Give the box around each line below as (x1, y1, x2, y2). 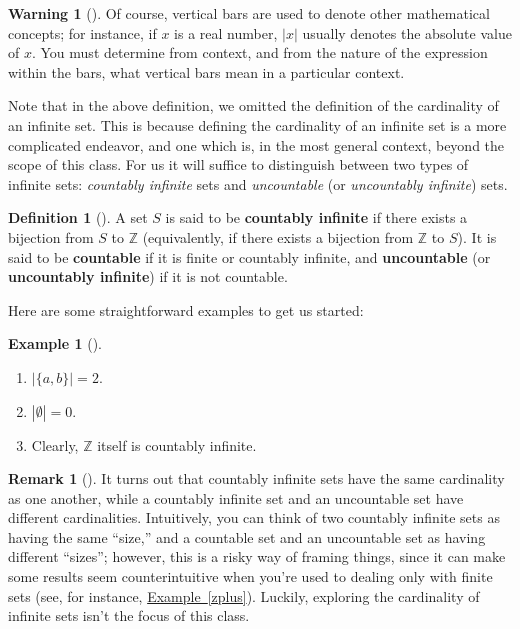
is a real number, (174, 22, 278, 43)
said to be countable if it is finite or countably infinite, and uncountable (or (8, 246, 491, 267)
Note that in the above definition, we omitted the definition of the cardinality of (8, 95, 499, 116)
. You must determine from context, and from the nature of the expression (31, 42, 488, 63)
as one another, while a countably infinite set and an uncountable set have (8, 487, 464, 508)
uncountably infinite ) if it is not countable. (8, 266, 288, 287)
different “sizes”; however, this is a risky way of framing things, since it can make (8, 546, 506, 567)
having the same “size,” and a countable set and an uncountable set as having (8, 526, 486, 547)
